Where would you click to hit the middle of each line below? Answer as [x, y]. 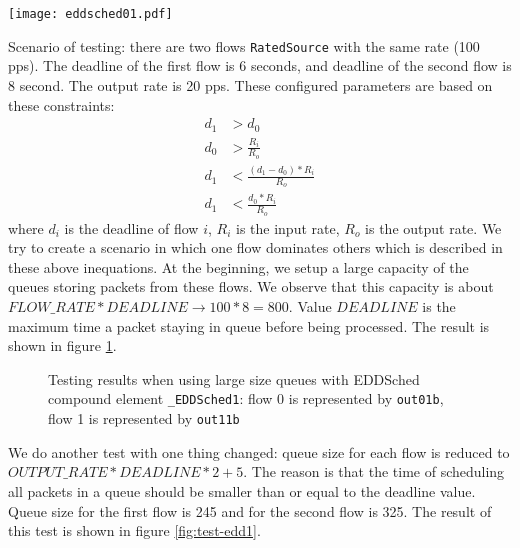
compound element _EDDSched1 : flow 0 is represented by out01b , [246, 398]
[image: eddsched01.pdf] [90, 14]
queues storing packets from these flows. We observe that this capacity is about [251, 286]
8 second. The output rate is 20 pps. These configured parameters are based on [250, 84]
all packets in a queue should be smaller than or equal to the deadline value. [242, 490]
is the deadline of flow [131, 227]
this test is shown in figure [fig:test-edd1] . [134, 530]
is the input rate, [288, 227]
